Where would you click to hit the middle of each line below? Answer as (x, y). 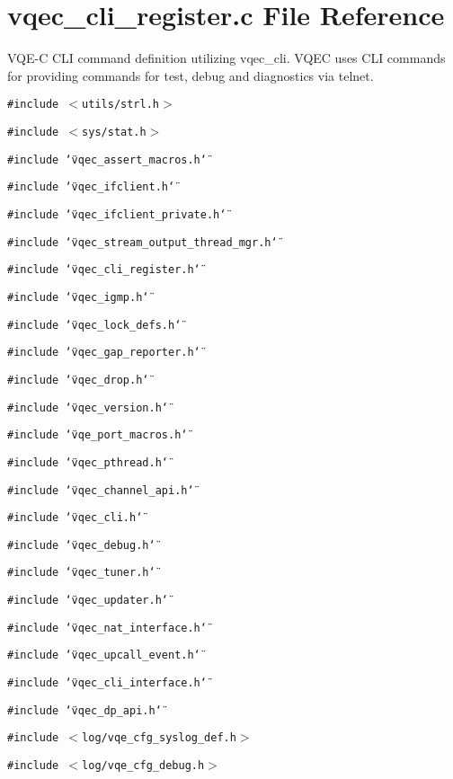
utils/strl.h (120, 105)
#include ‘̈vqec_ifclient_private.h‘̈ (117, 214)
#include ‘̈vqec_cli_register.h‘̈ (104, 270)
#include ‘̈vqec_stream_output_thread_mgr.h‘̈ (142, 242)
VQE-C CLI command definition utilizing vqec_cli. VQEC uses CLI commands (226, 58)
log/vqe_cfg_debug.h (143, 766)
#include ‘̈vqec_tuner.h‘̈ (81, 573)
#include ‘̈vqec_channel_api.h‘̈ (101, 490)
